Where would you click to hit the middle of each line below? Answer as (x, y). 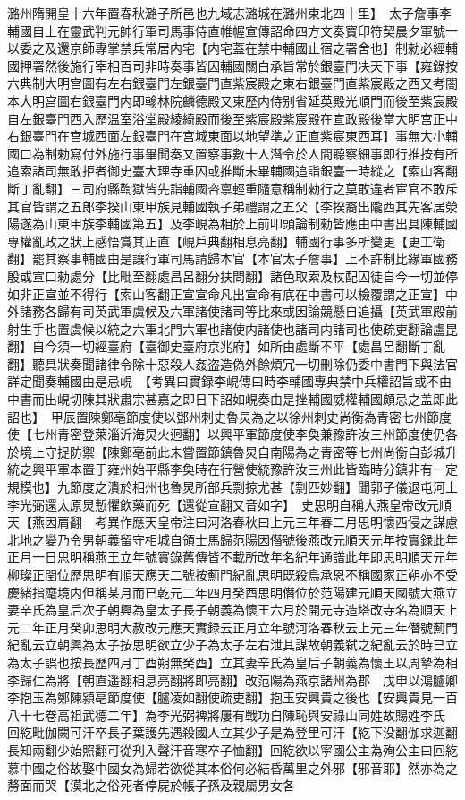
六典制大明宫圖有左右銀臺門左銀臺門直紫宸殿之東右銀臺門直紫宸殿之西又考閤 (232, 83)
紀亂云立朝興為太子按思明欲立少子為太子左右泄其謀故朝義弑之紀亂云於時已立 (232, 645)
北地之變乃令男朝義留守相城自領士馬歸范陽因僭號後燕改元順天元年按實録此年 (232, 539)
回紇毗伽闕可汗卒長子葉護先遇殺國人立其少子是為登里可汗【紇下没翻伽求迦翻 (232, 732)
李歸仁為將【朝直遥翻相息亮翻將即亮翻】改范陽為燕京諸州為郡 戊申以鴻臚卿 (232, 680)
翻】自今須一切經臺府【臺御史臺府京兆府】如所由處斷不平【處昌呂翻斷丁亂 (226, 346)
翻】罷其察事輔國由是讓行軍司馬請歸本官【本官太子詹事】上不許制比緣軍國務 (232, 258)
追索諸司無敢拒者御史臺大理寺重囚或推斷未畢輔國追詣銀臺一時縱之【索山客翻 (232, 171)
